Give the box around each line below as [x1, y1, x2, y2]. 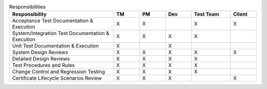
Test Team [194, 11, 220, 18]
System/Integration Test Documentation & [12, 30, 110, 37]
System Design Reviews [12, 49, 68, 56]
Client [233, 11, 248, 18]
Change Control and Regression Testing [12, 68, 105, 75]
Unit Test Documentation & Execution [12, 42, 99, 49]
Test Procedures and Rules [12, 62, 75, 69]
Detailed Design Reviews [12, 56, 70, 62]
